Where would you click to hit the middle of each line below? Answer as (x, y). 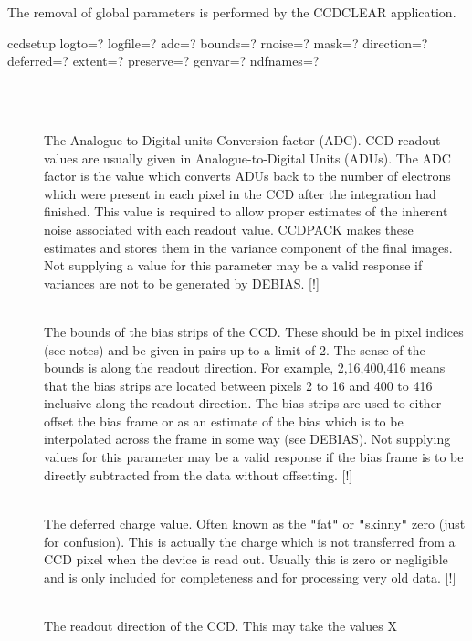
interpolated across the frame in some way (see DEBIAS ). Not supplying (247, 439)
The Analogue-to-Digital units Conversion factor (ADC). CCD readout (242, 139)
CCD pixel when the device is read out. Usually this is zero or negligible (246, 559)
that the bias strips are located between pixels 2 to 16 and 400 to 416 (238, 385)
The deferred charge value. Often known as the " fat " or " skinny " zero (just (255, 523)
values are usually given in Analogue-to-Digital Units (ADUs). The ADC (247, 158)
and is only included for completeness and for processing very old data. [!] (250, 577)
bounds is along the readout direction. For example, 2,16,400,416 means (245, 368)
